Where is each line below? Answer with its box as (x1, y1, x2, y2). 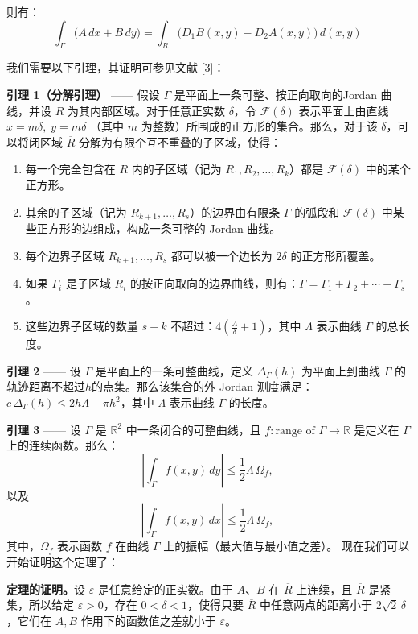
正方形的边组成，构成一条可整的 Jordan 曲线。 (36, 220, 281, 236)
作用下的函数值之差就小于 (80, 611, 216, 628)
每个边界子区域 (25, 247, 104, 263)
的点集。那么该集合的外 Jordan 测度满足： (92, 378, 313, 395)
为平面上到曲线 (301, 362, 381, 379)
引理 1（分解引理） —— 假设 (6, 85, 160, 102)
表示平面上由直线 (298, 102, 389, 118)
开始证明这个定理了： (6, 553, 119, 570)
